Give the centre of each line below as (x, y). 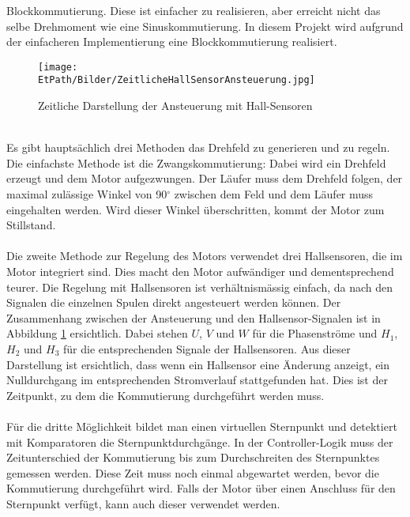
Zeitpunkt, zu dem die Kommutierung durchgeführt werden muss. (166, 395)
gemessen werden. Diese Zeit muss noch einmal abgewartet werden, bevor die (193, 472)
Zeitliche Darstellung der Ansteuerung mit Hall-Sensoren (175, 106)
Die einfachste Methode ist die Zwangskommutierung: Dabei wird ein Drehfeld (196, 162)
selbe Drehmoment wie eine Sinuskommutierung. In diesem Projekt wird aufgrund (205, 26)
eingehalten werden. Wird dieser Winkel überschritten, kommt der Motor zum (196, 209)
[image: (58, 67)
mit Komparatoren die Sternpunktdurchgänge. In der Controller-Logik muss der (200, 442)
